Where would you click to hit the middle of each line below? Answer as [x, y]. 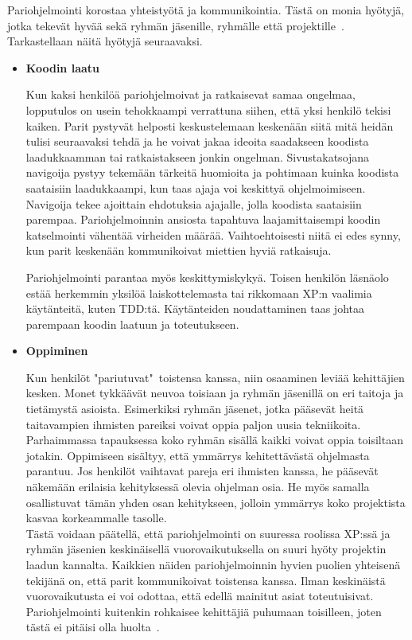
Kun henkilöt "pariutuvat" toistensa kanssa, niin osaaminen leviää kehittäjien [215, 377]
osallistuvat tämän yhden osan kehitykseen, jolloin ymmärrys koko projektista [216, 502]
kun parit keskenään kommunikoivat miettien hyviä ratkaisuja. [179, 250]
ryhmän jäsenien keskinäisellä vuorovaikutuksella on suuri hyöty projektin [206, 549]
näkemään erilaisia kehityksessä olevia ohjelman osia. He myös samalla [198, 487]
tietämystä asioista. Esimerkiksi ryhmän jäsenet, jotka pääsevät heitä [195, 409]
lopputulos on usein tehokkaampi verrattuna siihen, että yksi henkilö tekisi [208, 109]
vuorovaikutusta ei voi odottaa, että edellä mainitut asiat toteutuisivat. [200, 596]
